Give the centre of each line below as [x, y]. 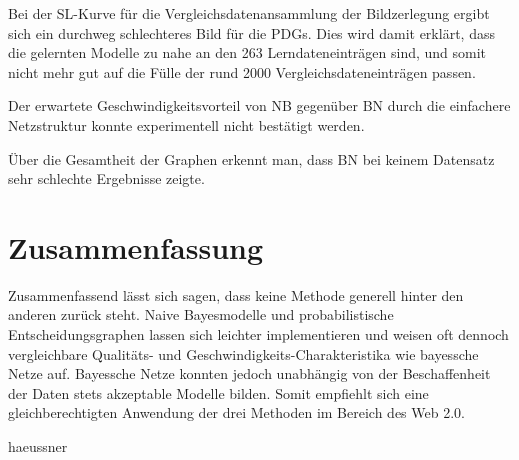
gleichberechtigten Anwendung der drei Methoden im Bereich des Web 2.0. [236, 412]
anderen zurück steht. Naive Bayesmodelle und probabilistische [201, 314]
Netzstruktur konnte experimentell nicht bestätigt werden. [186, 124]
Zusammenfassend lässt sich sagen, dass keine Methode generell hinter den [236, 294]
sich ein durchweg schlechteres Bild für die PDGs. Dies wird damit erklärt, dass [251, 32]
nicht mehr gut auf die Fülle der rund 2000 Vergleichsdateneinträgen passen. [242, 71]
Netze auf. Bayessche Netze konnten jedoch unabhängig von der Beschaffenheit [249, 373]
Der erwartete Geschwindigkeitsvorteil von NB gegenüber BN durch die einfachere [259, 105]
